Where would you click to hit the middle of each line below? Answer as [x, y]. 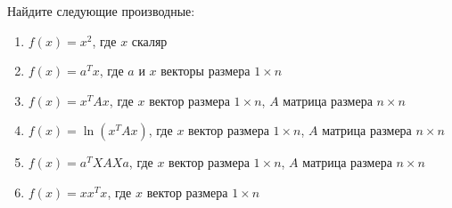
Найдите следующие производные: [101, 11]
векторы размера [205, 71]
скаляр [149, 40]
